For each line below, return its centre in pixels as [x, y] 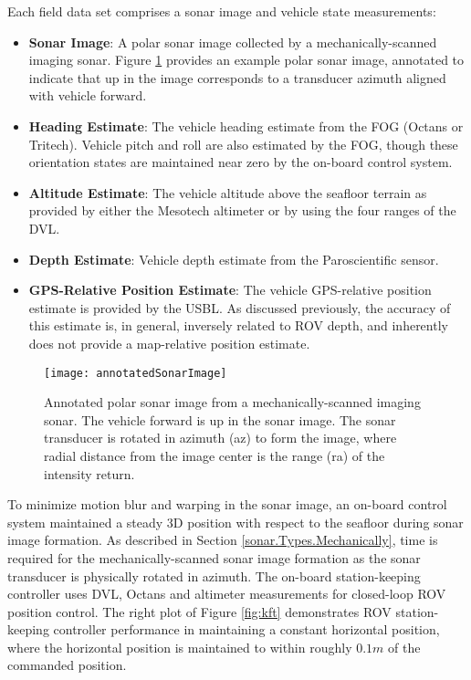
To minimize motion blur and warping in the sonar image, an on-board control [227, 504]
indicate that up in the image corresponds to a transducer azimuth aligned [237, 77]
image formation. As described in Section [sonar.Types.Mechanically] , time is [223, 540]
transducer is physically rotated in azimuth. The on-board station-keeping [214, 575]
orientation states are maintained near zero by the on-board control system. [241, 162]
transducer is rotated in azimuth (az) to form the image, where [220, 438]
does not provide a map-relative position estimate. [169, 343]
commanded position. [67, 665]
